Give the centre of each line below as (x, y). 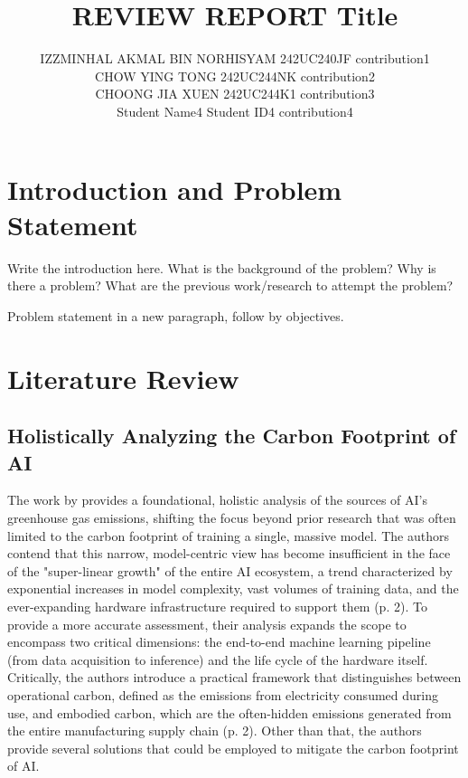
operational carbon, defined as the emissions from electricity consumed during (223, 694)
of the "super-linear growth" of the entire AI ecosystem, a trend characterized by (230, 570)
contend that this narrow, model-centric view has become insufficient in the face (229, 553)
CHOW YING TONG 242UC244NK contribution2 (235, 76)
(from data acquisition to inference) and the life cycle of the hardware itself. (218, 659)
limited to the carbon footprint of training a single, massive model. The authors (228, 535)
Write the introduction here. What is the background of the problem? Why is (222, 267)
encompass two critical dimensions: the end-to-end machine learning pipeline (219, 642)
